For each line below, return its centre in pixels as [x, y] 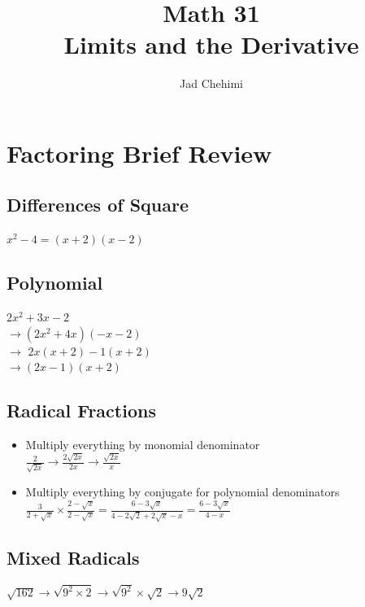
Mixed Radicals [73, 558]
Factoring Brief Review [139, 153]
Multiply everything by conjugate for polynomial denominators [182, 492]
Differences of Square [98, 205]
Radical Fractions [81, 410]
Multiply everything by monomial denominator [143, 445]
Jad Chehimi [211, 83]
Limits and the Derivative [211, 44]
